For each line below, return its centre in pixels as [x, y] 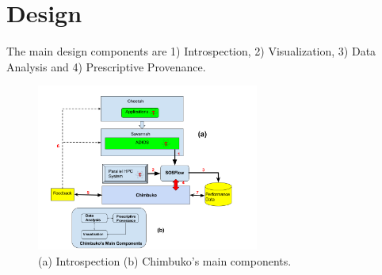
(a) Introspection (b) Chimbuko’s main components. [165, 260]
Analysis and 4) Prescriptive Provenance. [106, 66]
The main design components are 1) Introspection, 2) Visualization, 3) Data [191, 51]
